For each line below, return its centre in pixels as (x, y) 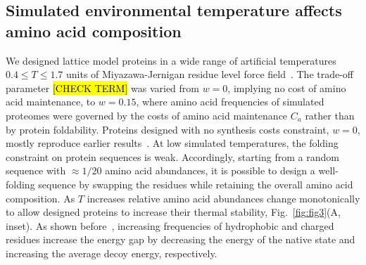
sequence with (36, 170)
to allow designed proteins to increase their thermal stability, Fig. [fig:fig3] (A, (173, 212)
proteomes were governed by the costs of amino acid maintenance (147, 115)
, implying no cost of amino (287, 88)
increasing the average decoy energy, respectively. (112, 253)
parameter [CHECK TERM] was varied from (102, 88)
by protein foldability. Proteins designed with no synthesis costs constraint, (168, 129)
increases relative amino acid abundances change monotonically (223, 198)
